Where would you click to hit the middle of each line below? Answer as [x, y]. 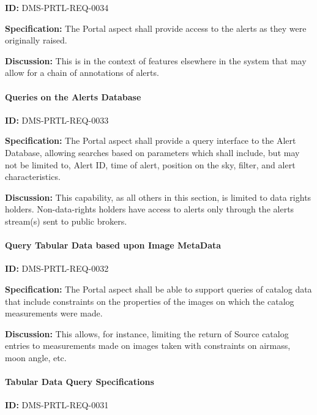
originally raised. [36, 40]
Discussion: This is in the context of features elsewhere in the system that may [156, 60]
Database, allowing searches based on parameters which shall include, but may [152, 152]
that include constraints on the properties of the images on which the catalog [150, 301]
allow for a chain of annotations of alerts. [82, 73]
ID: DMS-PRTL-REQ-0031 [57, 405]
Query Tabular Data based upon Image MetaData [113, 245]
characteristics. [33, 177]
